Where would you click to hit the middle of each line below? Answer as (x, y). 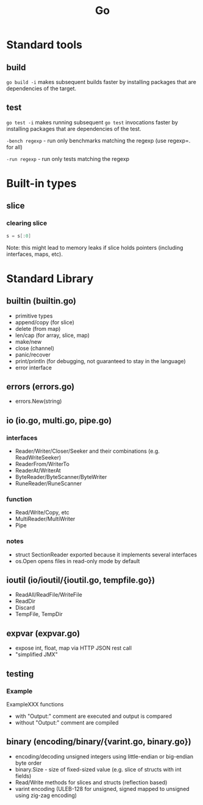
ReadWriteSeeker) (38, 458)
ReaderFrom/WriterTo (42, 464)
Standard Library (50, 278)
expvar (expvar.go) (43, 633)
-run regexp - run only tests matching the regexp (68, 158)
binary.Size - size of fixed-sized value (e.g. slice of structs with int (98, 769)
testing (20, 674)
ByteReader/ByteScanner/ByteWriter (61, 477)
